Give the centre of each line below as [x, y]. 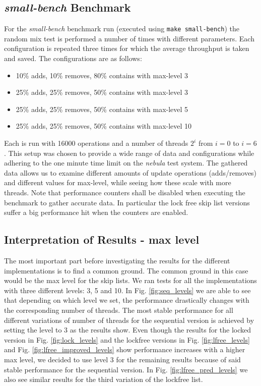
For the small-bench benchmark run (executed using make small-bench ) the [122, 29]
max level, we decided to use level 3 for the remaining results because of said [122, 359]
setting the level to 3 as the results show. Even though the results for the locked [128, 330]
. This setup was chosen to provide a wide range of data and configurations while [129, 153]
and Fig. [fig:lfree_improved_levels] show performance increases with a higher [125, 349]
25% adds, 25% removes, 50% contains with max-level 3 [102, 92]
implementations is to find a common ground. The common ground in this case [126, 270]
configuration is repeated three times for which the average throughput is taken [127, 48]
